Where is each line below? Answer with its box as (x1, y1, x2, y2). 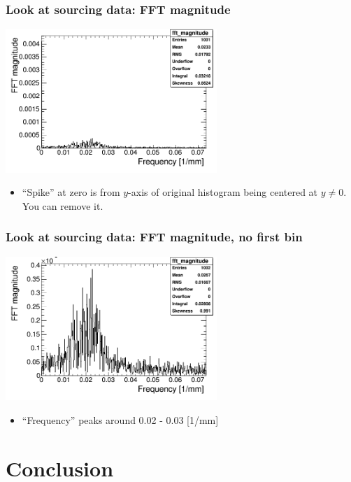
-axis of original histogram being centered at (128, 185, 318, 199)
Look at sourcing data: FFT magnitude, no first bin (6, 228, 303, 246)
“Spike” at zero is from (22, 185, 120, 199)
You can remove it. (22, 198, 103, 213)
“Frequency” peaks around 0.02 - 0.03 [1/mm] (22, 412, 219, 427)
